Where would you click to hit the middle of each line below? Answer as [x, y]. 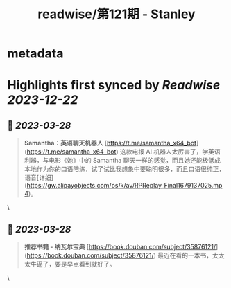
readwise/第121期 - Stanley [117, 14]
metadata [35, 54]
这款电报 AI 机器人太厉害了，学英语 [170, 152]
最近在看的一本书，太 [188, 255]
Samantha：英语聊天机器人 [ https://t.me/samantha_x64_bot [110, 143]
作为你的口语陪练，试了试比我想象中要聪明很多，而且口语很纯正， [131, 169]
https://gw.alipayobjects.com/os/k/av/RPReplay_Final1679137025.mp [125, 186]
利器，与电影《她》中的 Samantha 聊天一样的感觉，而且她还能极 [116, 161]
